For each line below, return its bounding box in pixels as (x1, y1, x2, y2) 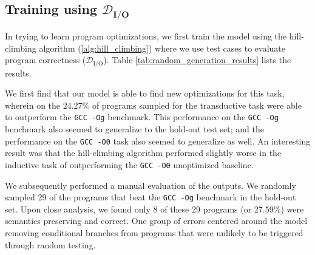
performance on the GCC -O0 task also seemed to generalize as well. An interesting (5, 134, 311, 147)
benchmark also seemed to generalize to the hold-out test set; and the (5, 123, 264, 135)
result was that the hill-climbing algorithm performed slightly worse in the (5, 146, 282, 159)
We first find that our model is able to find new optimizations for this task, (5, 87, 285, 100)
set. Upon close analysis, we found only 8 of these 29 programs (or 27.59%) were (5, 202, 304, 215)
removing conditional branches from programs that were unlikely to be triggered (5, 226, 303, 239)
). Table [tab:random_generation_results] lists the (103, 53, 291, 66)
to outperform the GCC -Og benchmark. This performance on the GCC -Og (5, 110, 279, 123)
